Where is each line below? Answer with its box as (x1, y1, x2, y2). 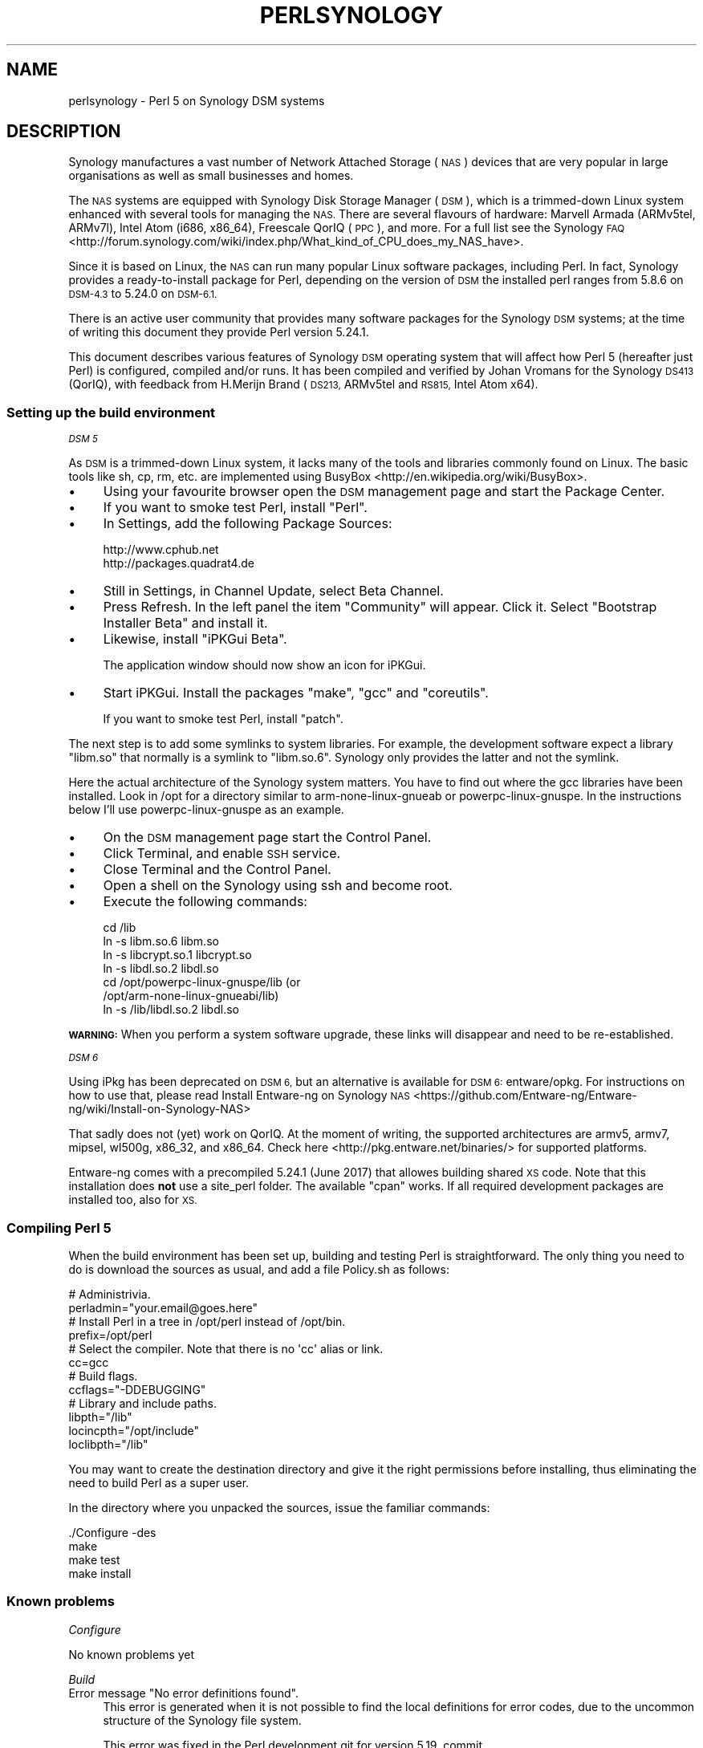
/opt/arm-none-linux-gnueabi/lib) (103, 989, 279, 1003)
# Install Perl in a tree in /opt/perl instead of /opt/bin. (68, 1314, 346, 1328)
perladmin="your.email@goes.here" (68, 1300, 258, 1315)
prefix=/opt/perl (68, 1327, 152, 1342)
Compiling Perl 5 (6, 1219, 112, 1236)
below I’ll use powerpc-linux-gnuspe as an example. (68, 803, 344, 817)
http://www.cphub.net (103, 543, 219, 557)
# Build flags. (68, 1368, 138, 1383)
